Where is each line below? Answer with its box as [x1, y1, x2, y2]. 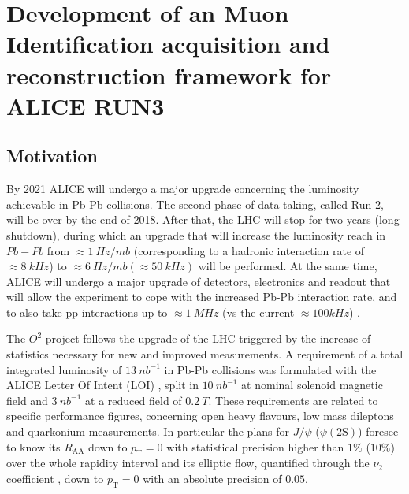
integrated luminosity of [6, 361, 122, 377]
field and [6, 392, 48, 408]
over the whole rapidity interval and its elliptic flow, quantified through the [6, 455, 370, 471]
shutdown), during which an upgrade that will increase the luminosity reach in [6, 226, 386, 243]
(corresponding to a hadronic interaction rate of [133, 242, 365, 258]
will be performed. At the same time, [198, 258, 377, 274]
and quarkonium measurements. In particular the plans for [6, 423, 290, 440]
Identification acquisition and [6, 28, 330, 60]
